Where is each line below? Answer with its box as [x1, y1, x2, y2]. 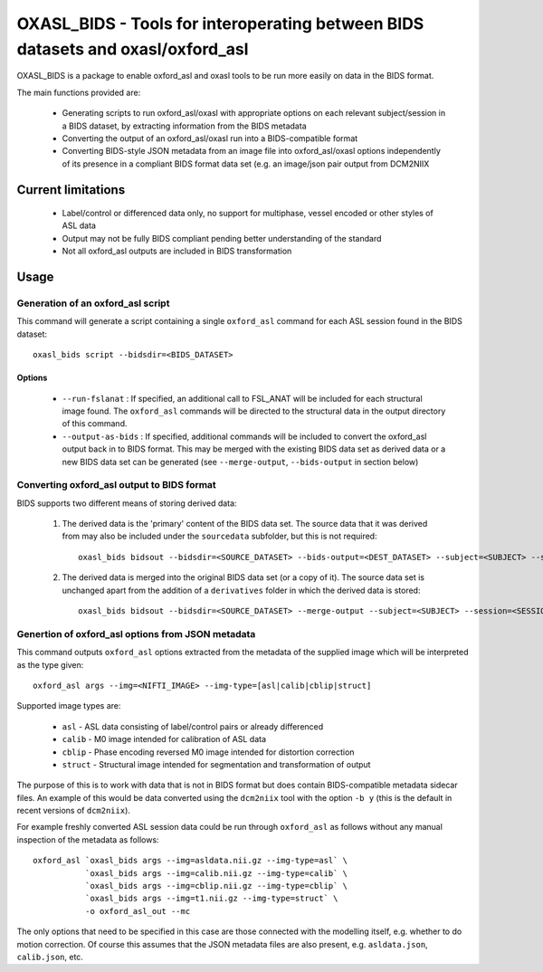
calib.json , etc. [16, 951, 83, 962]
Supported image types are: [16, 700, 121, 711]
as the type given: [16, 659, 84, 670]
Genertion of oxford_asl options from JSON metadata [16, 627, 256, 640]
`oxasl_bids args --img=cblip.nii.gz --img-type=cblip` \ [84, 881, 348, 891]
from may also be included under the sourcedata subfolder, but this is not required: [62, 530, 377, 542]
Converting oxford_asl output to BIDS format [16, 479, 216, 491]
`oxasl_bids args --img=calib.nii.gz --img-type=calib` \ [84, 868, 348, 878]
